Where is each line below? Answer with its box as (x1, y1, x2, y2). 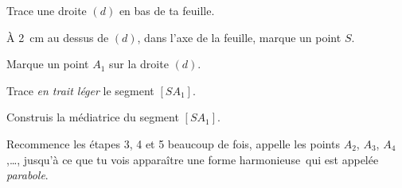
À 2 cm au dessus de (6, 29, 109, 45)
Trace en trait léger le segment (6, 82, 154, 98)
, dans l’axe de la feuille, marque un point (137, 29, 342, 45)
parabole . (6, 167, 49, 183)
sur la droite (109, 56, 169, 72)
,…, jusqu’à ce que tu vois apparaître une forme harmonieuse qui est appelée (6, 151, 379, 167)
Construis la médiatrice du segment (6, 109, 179, 125)
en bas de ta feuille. (119, 2, 215, 18)
